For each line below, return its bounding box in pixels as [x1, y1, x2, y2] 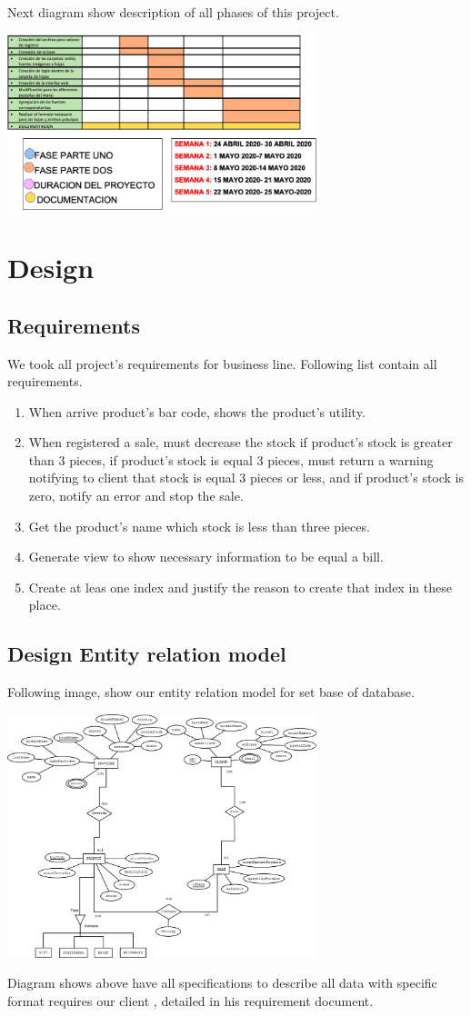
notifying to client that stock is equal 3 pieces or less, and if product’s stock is [28, 468, 465, 487]
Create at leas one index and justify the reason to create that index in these [28, 577, 452, 596]
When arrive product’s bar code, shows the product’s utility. [28, 402, 366, 421]
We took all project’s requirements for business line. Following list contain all [7, 354, 437, 373]
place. [28, 595, 61, 614]
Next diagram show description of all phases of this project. [7, 3, 339, 21]
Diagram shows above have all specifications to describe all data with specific [7, 973, 437, 992]
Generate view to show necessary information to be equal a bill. [28, 547, 384, 566]
